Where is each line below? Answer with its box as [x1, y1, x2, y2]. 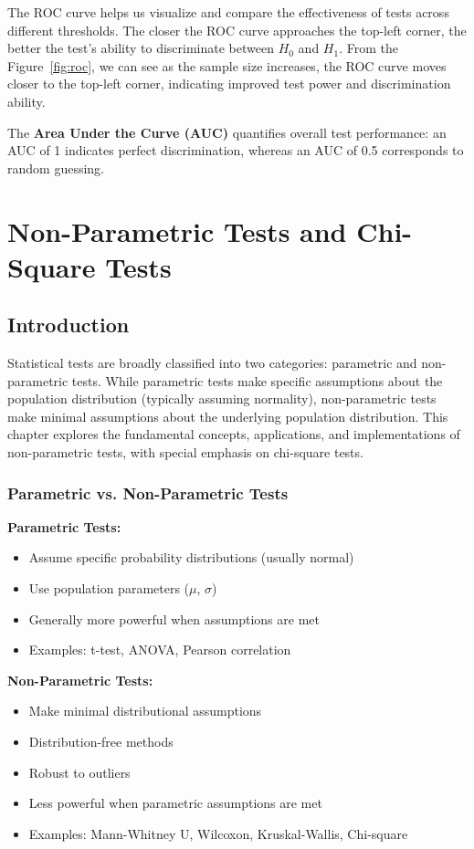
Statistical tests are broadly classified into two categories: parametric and [7, 353, 417, 372]
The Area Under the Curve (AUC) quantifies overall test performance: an [7, 122, 447, 141]
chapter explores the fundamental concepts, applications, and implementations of [7, 424, 460, 444]
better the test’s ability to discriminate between [7, 38, 274, 58]
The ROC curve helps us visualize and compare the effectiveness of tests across [7, 3, 449, 21]
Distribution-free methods [28, 732, 174, 751]
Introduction [7, 310, 130, 339]
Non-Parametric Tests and [7, 212, 347, 249]
